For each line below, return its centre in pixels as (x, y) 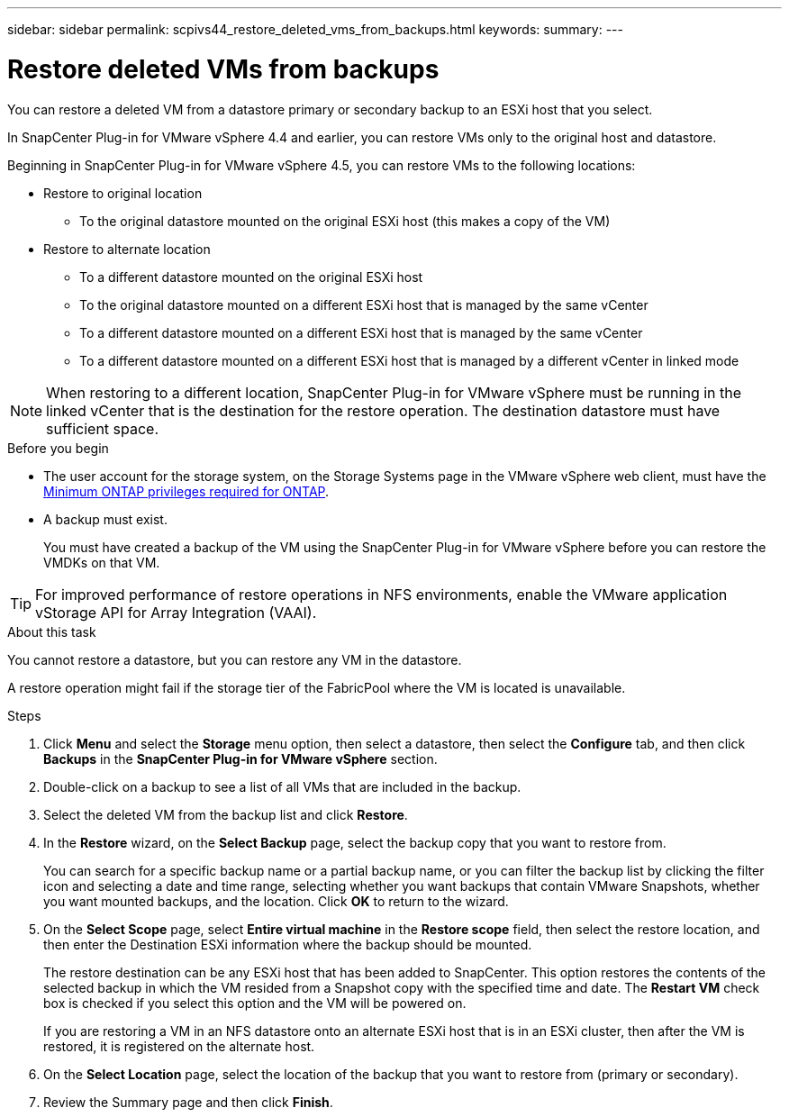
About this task (52, 631)
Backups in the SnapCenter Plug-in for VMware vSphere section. (240, 758)
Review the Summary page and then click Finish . (188, 1102)
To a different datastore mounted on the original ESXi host (251, 277)
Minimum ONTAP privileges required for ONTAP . (186, 491)
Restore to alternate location (127, 249)
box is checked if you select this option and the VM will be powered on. (255, 1003)
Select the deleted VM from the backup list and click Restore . (226, 814)
